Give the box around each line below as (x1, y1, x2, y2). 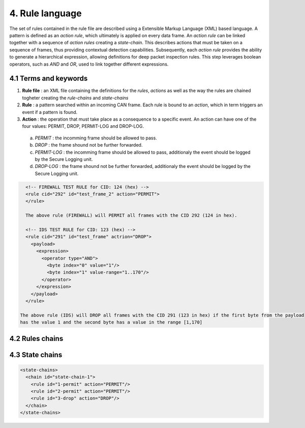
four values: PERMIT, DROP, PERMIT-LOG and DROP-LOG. (22, 123, 144, 129)
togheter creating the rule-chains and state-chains (22, 95, 129, 101)
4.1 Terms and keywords (9, 74, 88, 83)
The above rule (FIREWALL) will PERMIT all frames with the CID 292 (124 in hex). (25, 213, 237, 218)
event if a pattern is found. (22, 109, 78, 115)
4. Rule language (9, 8, 82, 19)
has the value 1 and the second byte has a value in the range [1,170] (20, 320, 203, 325)
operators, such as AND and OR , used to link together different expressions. (9, 61, 169, 67)
